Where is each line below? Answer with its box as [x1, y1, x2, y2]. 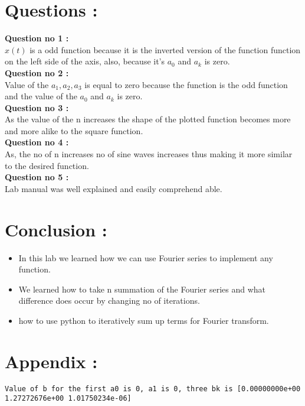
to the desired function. [5, 159, 89, 171]
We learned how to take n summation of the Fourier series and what [18, 282, 266, 295]
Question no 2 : [5, 66, 69, 79]
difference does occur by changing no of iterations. [18, 294, 200, 307]
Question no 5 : [5, 171, 69, 183]
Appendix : [5, 349, 98, 373]
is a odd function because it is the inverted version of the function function [29, 43, 301, 56]
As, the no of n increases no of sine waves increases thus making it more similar [5, 148, 293, 160]
